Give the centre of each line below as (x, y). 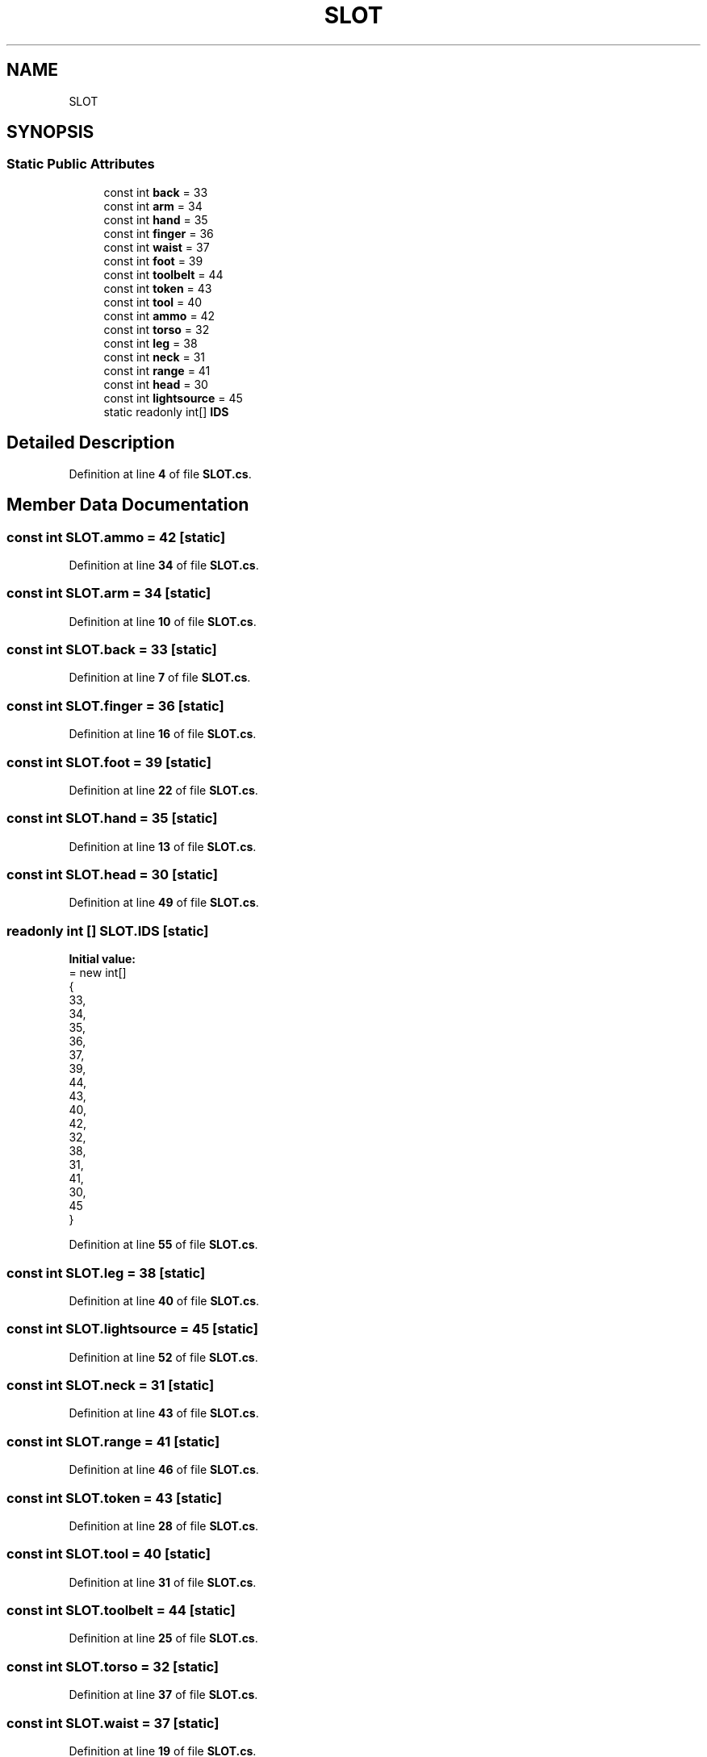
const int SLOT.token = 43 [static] (114, 1498)
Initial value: (102, 959)
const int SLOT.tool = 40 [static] (109, 1554)
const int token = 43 (158, 288)
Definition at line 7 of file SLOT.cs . (160, 678)
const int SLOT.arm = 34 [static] (109, 593)
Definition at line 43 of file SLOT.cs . (164, 1413)
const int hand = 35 (156, 219)
